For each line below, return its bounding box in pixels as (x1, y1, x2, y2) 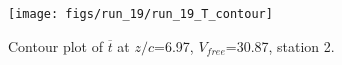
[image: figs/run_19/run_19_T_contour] (8, 7, 273, 21)
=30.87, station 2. (225, 35, 335, 56)
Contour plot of (8, 35, 103, 56)
